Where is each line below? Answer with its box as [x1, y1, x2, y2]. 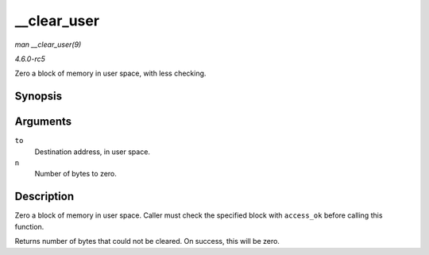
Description [14, 190, 75, 203]
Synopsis [14, 90, 63, 103]
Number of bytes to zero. [34, 169, 117, 179]
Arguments [14, 115, 72, 129]
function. [14, 222, 44, 231]
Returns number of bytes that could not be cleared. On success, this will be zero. [14, 237, 280, 246]
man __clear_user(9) [14, 40, 82, 49]
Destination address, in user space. [34, 147, 151, 156]
